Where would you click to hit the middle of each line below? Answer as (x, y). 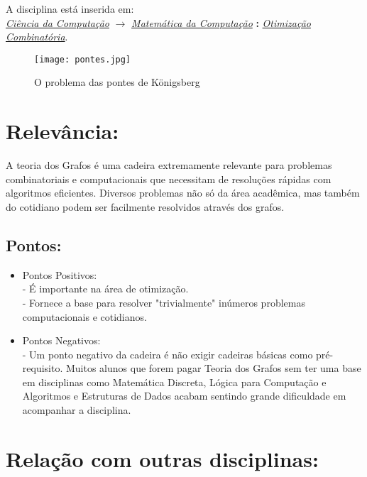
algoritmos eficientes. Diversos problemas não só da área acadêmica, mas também (183, 193)
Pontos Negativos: (61, 340)
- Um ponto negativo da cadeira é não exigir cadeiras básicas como (168, 354)
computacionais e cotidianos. (84, 316)
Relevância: (62, 131)
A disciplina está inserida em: (70, 9)
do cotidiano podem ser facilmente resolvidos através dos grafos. (145, 206)
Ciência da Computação (57, 22)
